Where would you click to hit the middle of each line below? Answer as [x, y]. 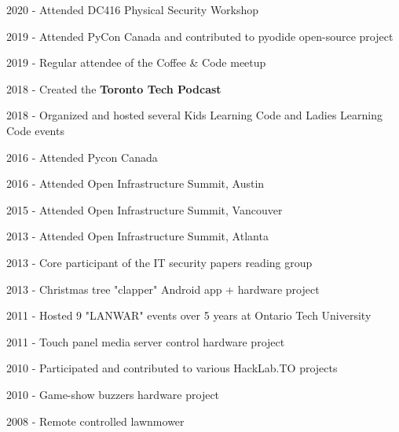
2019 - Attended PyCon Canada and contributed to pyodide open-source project [200, 36]
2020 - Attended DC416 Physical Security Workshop [133, 9]
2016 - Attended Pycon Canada [82, 157]
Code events [35, 130]
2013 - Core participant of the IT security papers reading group [159, 262]
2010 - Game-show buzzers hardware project [113, 394]
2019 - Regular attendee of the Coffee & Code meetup [136, 62]
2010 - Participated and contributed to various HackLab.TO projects [172, 368]
